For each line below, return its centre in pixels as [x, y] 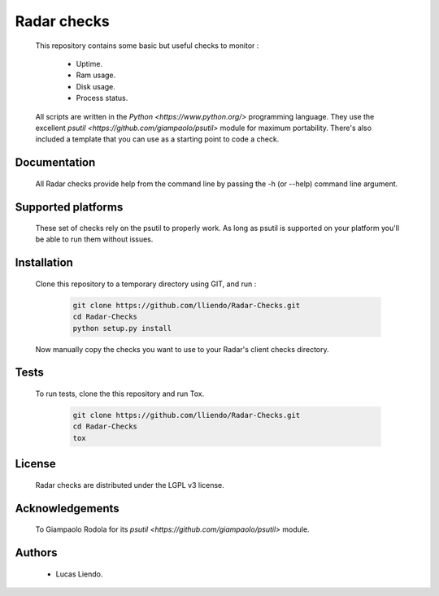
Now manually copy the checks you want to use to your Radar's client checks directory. [182, 349]
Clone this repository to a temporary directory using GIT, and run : [146, 284]
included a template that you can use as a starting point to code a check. [157, 139]
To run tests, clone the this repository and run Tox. [120, 394]
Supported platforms [69, 207]
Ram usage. [96, 75]
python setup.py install [122, 328]
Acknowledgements [67, 508]
